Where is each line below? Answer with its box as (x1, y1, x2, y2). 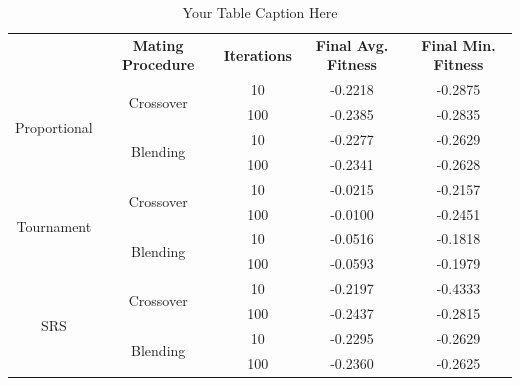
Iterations (223, 44, 292, 65)
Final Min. (421, 34, 496, 55)
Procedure (121, 54, 195, 75)
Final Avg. (315, 34, 389, 55)
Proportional (15, 116, 93, 137)
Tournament (16, 215, 92, 236)
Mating (132, 34, 184, 55)
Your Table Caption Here (182, 2, 338, 22)
